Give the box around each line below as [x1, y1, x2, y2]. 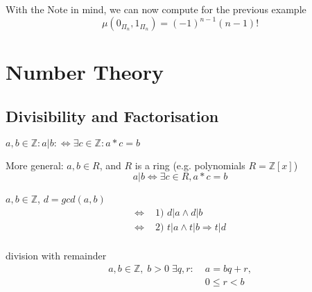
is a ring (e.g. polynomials [135, 157, 245, 172]
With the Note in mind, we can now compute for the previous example [6, 2, 306, 16]
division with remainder [6, 248, 107, 262]
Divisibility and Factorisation [6, 105, 219, 126]
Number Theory [6, 58, 164, 86]
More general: [6, 157, 64, 172]
